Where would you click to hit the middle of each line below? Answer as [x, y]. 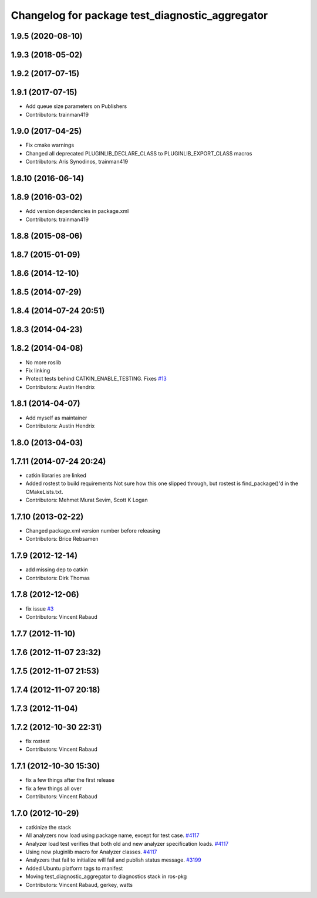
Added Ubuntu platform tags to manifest [74, 868]
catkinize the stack [48, 827]
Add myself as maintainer [56, 418]
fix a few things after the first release [70, 780]
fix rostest [38, 741]
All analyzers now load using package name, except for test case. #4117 [112, 835]
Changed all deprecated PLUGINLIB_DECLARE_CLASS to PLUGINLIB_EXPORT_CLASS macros [139, 153]
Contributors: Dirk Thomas [58, 578]
